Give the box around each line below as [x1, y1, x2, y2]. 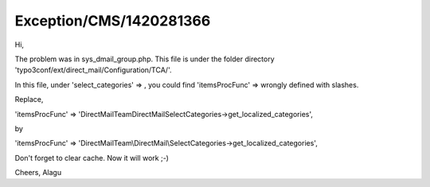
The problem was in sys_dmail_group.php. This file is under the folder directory [14, 54, 275, 64]
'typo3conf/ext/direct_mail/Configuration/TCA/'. [14, 65, 172, 75]
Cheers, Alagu [14, 168, 62, 177]
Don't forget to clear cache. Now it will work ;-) [14, 153, 169, 162]
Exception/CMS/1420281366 [14, 12, 211, 29]
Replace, [14, 95, 44, 104]
